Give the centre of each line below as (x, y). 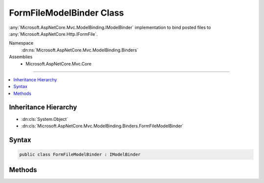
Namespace (21, 43)
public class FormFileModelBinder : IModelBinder (80, 154)
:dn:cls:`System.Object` (45, 119)
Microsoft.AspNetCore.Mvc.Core (58, 64)
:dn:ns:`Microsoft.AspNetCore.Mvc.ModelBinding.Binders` (80, 50)
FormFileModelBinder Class (66, 13)
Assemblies (21, 57)
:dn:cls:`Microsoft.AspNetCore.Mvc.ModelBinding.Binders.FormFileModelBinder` (102, 126)
